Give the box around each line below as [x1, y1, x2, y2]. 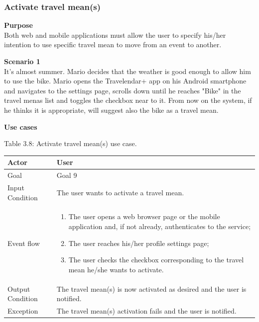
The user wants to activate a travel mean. [56, 187, 184, 197]
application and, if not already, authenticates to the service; [68, 221, 251, 231]
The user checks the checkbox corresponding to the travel [68, 254, 244, 265]
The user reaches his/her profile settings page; [68, 238, 209, 248]
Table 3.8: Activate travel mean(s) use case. [4, 138, 137, 149]
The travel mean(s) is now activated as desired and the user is [56, 283, 247, 294]
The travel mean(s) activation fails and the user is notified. [56, 306, 237, 316]
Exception [7, 306, 38, 316]
